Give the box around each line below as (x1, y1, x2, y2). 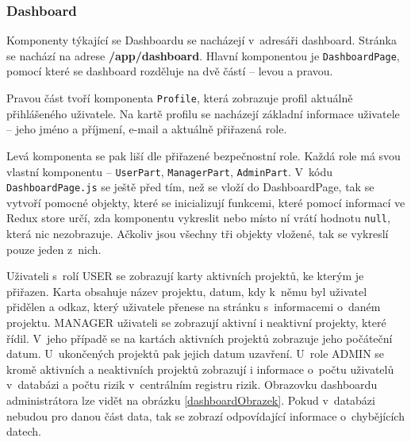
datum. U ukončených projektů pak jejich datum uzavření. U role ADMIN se (6, 345, 385, 362)
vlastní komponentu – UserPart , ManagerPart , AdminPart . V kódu (6, 163, 332, 179)
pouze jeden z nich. (6, 240, 102, 257)
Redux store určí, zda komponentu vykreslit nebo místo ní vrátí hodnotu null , (6, 209, 390, 226)
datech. (6, 423, 41, 440)
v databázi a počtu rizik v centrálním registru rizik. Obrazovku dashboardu (6, 376, 378, 393)
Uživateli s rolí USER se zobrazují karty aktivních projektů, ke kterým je (6, 267, 364, 284)
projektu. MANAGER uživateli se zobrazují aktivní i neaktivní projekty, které (6, 314, 386, 331)
